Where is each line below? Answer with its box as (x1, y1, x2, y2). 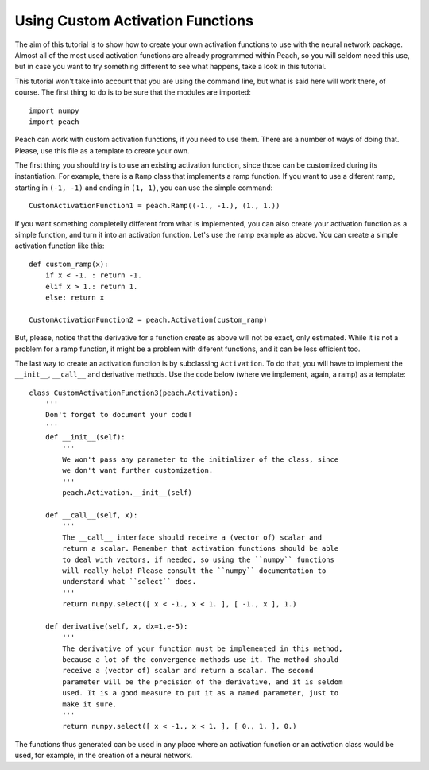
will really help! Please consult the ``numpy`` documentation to (62, 566, 327, 575)
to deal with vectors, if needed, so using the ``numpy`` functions (62, 555, 335, 564)
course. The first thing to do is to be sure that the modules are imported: (14, 87, 252, 97)
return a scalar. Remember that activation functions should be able (62, 544, 339, 553)
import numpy (29, 106, 79, 115)
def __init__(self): (44, 433, 126, 442)
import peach (29, 117, 79, 126)
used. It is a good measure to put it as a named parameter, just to (62, 688, 339, 698)
